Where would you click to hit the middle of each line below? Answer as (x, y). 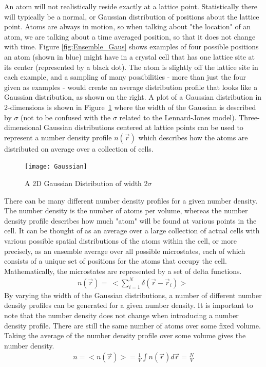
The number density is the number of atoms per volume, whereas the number (126, 210)
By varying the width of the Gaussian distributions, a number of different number (133, 295)
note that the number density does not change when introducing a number (121, 315)
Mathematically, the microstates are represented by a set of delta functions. (123, 271)
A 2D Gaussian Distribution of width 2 (86, 183)
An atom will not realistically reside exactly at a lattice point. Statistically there (131, 6)
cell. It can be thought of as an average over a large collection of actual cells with (132, 231)
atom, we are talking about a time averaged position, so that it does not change (130, 36)
